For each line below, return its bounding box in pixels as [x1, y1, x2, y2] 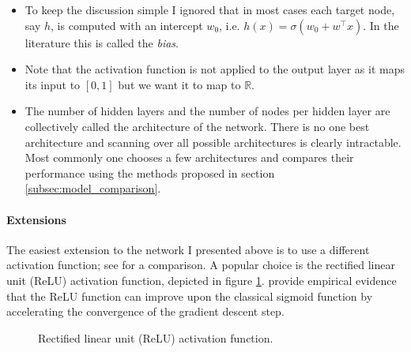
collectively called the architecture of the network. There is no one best [25, 118, 370, 134]
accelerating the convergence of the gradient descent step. [6, 303, 285, 320]
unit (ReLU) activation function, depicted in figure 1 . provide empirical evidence [6, 271, 397, 288]
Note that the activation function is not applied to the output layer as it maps [25, 61, 405, 77]
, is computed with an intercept [51, 17, 203, 33]
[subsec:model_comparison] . [25, 180, 161, 197]
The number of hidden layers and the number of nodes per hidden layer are [25, 103, 390, 119]
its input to [25, 76, 81, 92]
